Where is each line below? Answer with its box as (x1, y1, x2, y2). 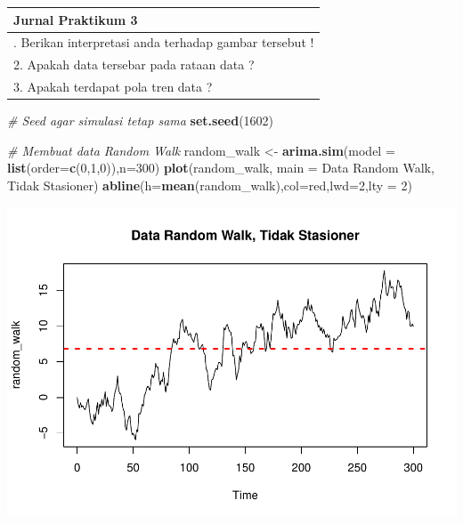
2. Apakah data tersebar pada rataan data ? (13, 55, 255, 74)
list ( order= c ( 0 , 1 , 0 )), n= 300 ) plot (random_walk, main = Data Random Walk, (7, 158, 435, 177)
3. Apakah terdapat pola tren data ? (13, 77, 213, 96)
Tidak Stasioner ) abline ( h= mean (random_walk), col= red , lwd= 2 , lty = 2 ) (7, 175, 412, 194)
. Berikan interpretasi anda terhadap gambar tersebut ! (13, 33, 314, 52)
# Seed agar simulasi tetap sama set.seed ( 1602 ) (7, 111, 274, 130)
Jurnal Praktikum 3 (13, 10, 138, 28)
